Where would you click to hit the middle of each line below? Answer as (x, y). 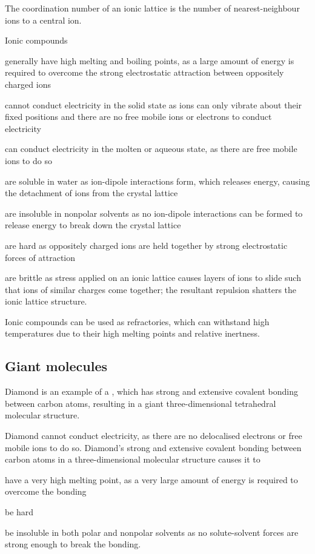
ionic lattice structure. (46, 301)
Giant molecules (56, 366)
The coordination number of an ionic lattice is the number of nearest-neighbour (152, 8)
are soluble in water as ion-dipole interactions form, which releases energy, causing (157, 181)
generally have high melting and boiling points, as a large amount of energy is (150, 60)
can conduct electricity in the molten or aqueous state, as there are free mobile (151, 149)
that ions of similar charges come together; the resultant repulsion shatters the (151, 289)
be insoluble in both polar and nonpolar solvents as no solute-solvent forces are (152, 532)
